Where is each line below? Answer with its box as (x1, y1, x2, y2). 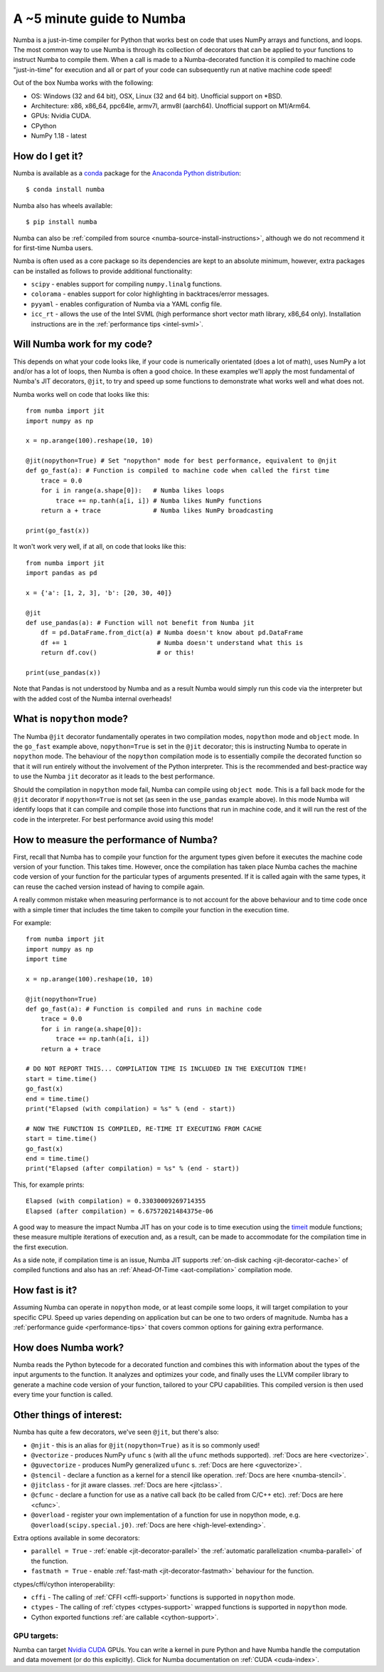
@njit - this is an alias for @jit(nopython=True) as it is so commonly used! (31, 1440, 260, 1450)
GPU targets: (13, 1631, 59, 1641)
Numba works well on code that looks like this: (13, 390, 149, 398)
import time (26, 955, 68, 964)
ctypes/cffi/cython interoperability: (13, 1579, 115, 1589)
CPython (31, 121, 57, 130)
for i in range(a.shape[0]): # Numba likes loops (40, 487, 225, 495)
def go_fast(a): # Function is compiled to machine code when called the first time (26, 467, 330, 475)
